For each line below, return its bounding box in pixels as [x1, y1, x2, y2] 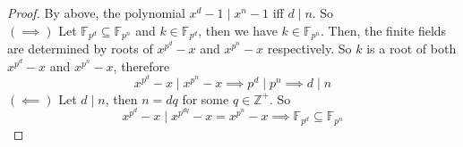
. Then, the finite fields [321, 20, 447, 39]
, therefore [113, 56, 170, 75]
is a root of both [366, 39, 457, 58]
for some [182, 89, 229, 108]
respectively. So [267, 39, 352, 58]
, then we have [198, 20, 278, 39]
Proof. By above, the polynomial [7, 4, 185, 21]
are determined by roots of [7, 39, 153, 58]
